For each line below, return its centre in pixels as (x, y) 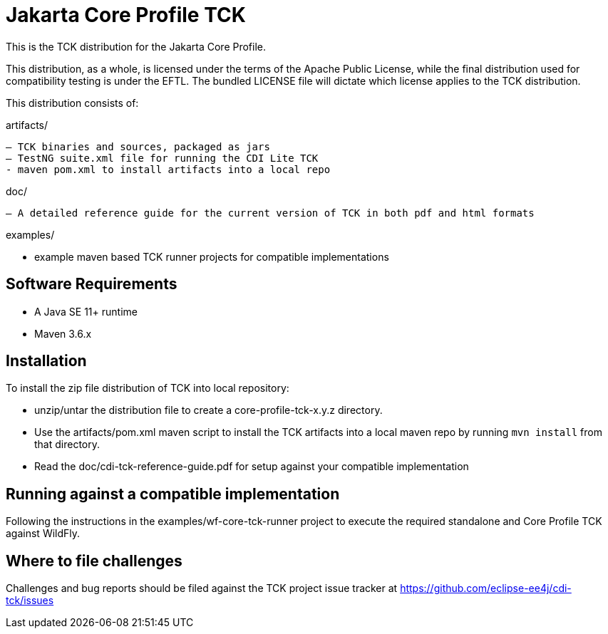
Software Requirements (92, 284)
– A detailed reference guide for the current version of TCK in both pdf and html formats (270, 213)
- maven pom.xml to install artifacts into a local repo (168, 169)
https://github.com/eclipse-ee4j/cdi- (486, 588)
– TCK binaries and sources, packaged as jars (138, 146)
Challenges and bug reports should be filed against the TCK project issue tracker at (202, 588)
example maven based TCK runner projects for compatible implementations (212, 256)
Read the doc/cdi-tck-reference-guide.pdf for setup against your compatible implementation (252, 467)
